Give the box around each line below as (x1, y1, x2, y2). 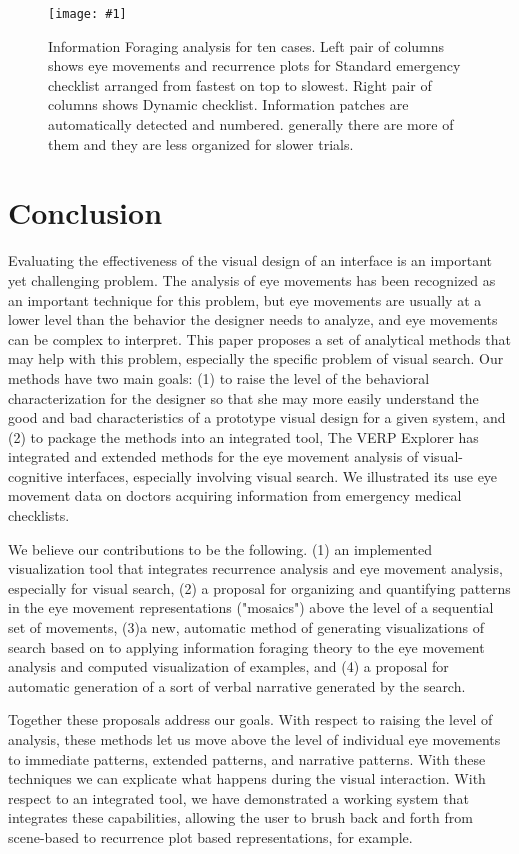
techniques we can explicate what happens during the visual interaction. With (8, 768, 486, 789)
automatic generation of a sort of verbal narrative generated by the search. (8, 675, 466, 696)
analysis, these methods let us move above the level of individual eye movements (8, 729, 501, 749)
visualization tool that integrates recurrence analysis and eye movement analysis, (8, 558, 503, 579)
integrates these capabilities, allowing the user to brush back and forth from (8, 807, 473, 828)
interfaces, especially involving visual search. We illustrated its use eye (67, 465, 498, 486)
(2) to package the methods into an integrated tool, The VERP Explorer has (8, 426, 479, 447)
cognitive (8, 465, 63, 486)
